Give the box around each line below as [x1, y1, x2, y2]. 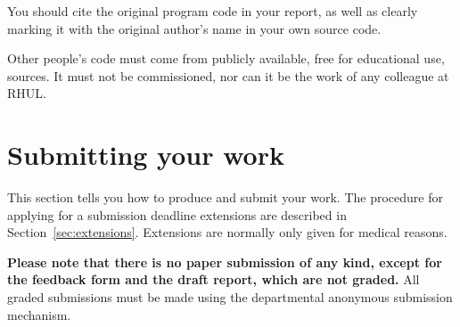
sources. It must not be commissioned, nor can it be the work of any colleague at [7, 66, 449, 85]
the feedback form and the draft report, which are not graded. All [7, 270, 420, 289]
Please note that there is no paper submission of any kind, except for [7, 252, 442, 271]
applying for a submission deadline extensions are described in [7, 205, 347, 224]
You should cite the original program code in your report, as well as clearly [7, 2, 418, 20]
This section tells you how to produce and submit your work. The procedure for [7, 188, 443, 207]
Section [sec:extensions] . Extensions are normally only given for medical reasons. [7, 223, 448, 241]
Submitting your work [7, 136, 284, 173]
